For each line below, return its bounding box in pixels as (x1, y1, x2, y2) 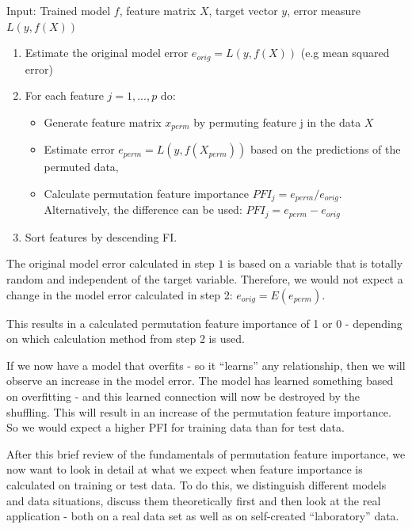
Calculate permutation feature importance (44, 185, 249, 201)
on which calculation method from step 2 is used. (6, 330, 245, 347)
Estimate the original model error (25, 44, 189, 61)
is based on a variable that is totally (227, 255, 403, 272)
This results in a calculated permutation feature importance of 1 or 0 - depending (6, 314, 402, 331)
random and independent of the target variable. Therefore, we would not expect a (6, 270, 403, 287)
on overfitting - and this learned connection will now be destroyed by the (6, 387, 360, 404)
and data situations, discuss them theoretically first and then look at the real (6, 492, 381, 508)
